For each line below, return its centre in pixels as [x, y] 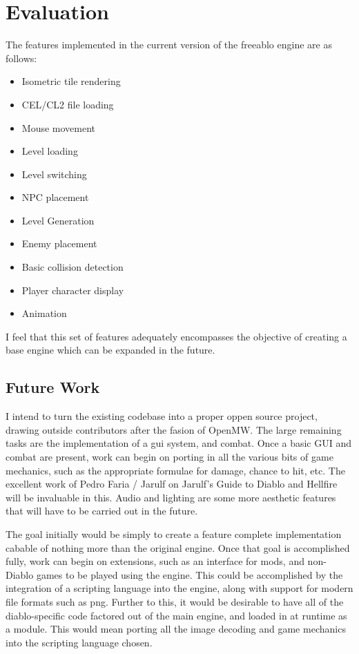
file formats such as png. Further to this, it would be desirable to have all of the [175, 601]
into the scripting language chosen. [79, 642]
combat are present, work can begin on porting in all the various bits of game [169, 457]
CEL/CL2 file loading [68, 104]
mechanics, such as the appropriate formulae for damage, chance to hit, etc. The [175, 470]
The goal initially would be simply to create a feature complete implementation [174, 533]
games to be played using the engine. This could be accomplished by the [190, 574]
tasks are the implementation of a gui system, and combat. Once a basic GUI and [178, 443]
